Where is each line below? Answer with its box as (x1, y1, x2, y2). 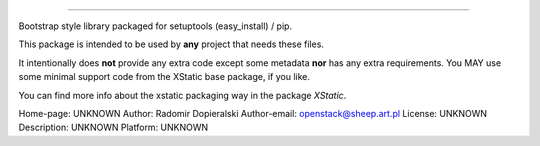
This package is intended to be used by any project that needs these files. (18, 38, 325, 50)
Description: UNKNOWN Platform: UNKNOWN (18, 121, 209, 134)
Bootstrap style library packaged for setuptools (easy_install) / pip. (18, 20, 293, 32)
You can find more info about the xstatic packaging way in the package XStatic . (18, 89, 347, 101)
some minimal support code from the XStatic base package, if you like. (18, 71, 310, 83)
